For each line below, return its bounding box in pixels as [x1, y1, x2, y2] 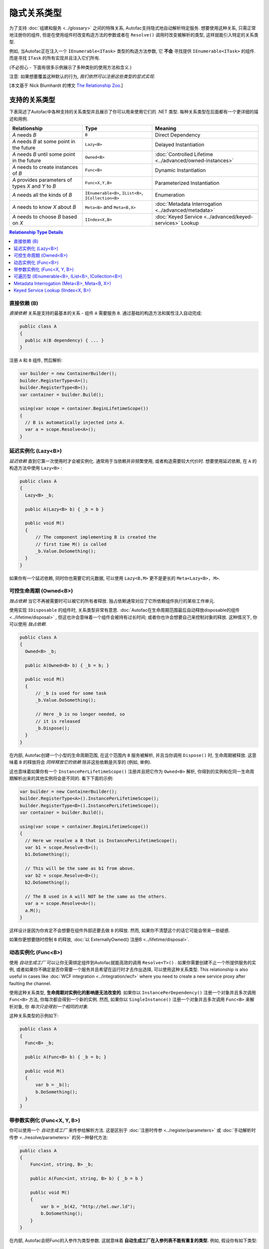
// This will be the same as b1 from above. [25, 866, 135, 871]
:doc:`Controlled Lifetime [154, 150, 213, 157]
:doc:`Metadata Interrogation [154, 200, 223, 207]
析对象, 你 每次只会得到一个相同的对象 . [9, 1003, 89, 1009]
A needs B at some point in [12, 138, 76, 145]
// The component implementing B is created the [35, 535, 156, 540]
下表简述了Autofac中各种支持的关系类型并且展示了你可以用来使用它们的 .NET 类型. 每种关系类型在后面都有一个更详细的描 [9, 109, 259, 115]
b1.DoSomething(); [25, 852, 70, 857]
